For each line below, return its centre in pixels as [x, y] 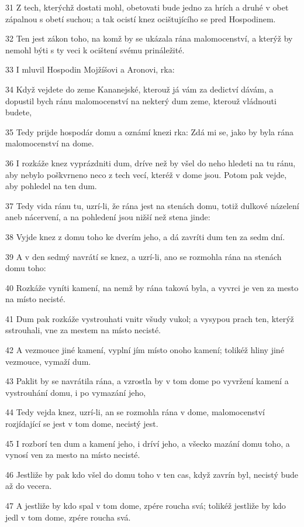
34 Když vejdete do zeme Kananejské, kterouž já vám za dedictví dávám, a [139, 89]
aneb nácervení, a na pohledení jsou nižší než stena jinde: [108, 217]
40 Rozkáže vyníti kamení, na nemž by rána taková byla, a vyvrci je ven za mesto [152, 287]
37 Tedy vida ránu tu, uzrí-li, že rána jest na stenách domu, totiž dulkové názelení [152, 205]
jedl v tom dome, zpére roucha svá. [68, 517]
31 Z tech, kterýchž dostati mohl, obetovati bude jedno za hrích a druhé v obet [147, 7]
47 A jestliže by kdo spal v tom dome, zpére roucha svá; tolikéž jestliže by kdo [146, 505]
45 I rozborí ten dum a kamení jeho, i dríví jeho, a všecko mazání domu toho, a [148, 443]
